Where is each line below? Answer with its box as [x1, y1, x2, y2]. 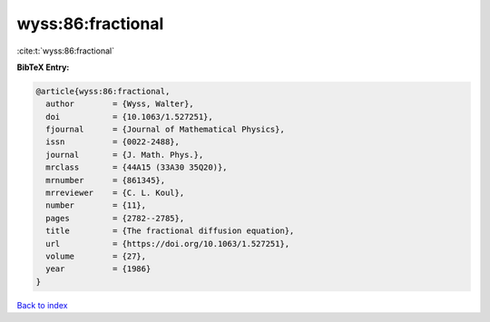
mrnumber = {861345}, [45, 175, 166, 185]
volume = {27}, [45, 251, 147, 261]
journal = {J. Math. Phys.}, [45, 150, 204, 160]
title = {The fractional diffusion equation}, [45, 226, 295, 236]
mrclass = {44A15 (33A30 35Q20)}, [45, 162, 228, 172]
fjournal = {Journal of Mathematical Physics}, [45, 124, 285, 135]
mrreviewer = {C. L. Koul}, [45, 188, 185, 199]
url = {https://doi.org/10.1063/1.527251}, [45, 239, 290, 249]
